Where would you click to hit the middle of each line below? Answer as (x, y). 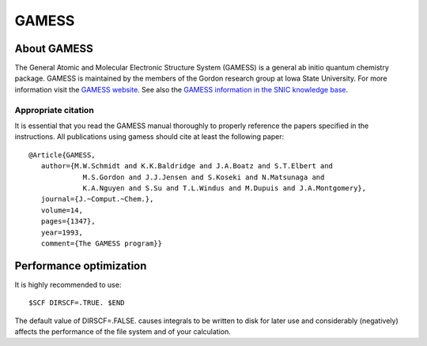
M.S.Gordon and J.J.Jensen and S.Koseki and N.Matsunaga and (204, 177)
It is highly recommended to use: (68, 284)
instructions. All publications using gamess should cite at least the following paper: (149, 137)
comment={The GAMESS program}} (101, 243)
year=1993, (62, 232)
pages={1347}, (68, 222)
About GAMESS (54, 49)
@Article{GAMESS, (62, 155)
